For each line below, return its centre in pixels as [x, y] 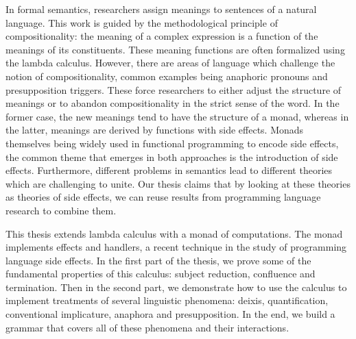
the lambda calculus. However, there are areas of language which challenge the [170, 63]
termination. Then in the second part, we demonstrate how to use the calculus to [176, 287]
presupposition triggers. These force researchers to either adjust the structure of [174, 89]
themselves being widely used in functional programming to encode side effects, [172, 143]
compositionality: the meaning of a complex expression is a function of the [162, 36]
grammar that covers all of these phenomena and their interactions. [147, 327]
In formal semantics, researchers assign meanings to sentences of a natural [161, 9]
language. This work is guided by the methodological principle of [142, 22]
